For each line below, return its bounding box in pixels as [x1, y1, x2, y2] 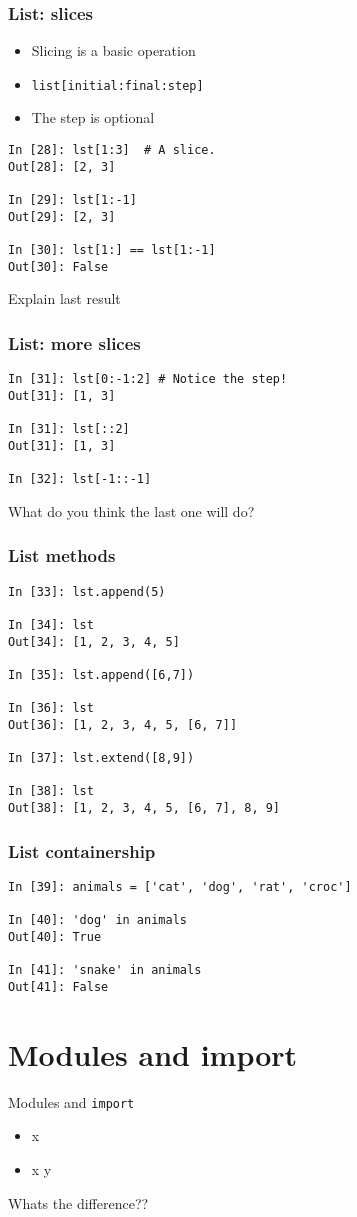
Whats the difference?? [8, 1192, 149, 1213]
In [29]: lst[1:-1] [8, 193, 137, 208]
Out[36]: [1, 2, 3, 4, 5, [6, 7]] [8, 717, 238, 732]
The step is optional [31, 107, 155, 128]
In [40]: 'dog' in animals [8, 913, 187, 928]
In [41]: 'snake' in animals [8, 963, 202, 978]
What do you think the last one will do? [8, 500, 255, 521]
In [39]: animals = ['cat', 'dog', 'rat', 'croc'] [8, 879, 352, 894]
